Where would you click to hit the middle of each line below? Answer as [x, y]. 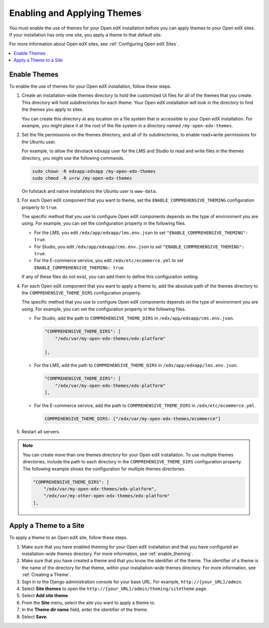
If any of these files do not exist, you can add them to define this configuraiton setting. [110, 277]
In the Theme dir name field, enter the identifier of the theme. [85, 610]
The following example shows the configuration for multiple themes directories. [104, 469]
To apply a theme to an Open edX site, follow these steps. [68, 538]
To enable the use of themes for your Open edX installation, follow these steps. [90, 86]
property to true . [40, 207]
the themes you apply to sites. [53, 109]
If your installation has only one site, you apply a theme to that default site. [85, 34]
